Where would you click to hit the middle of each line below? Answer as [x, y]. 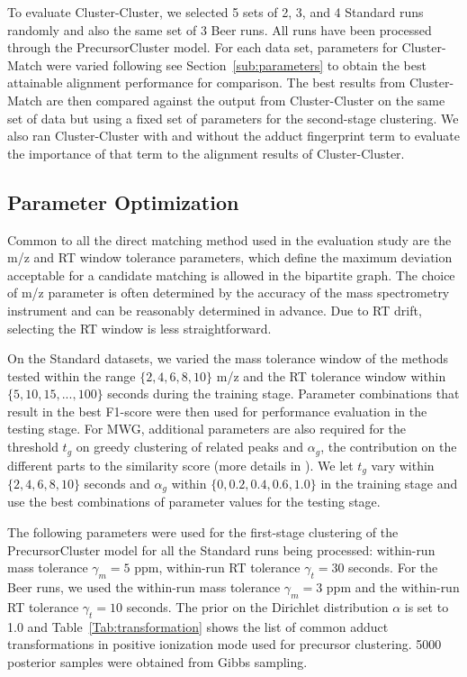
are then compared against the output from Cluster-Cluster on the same [246, 100]
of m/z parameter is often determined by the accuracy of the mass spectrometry [229, 293]
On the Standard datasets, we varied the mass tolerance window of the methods [228, 358]
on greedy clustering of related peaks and [190, 447]
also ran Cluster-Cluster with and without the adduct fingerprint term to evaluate [233, 136]
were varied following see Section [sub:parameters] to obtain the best [236, 64]
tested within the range [72, 375]
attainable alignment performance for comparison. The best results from [207, 82]
